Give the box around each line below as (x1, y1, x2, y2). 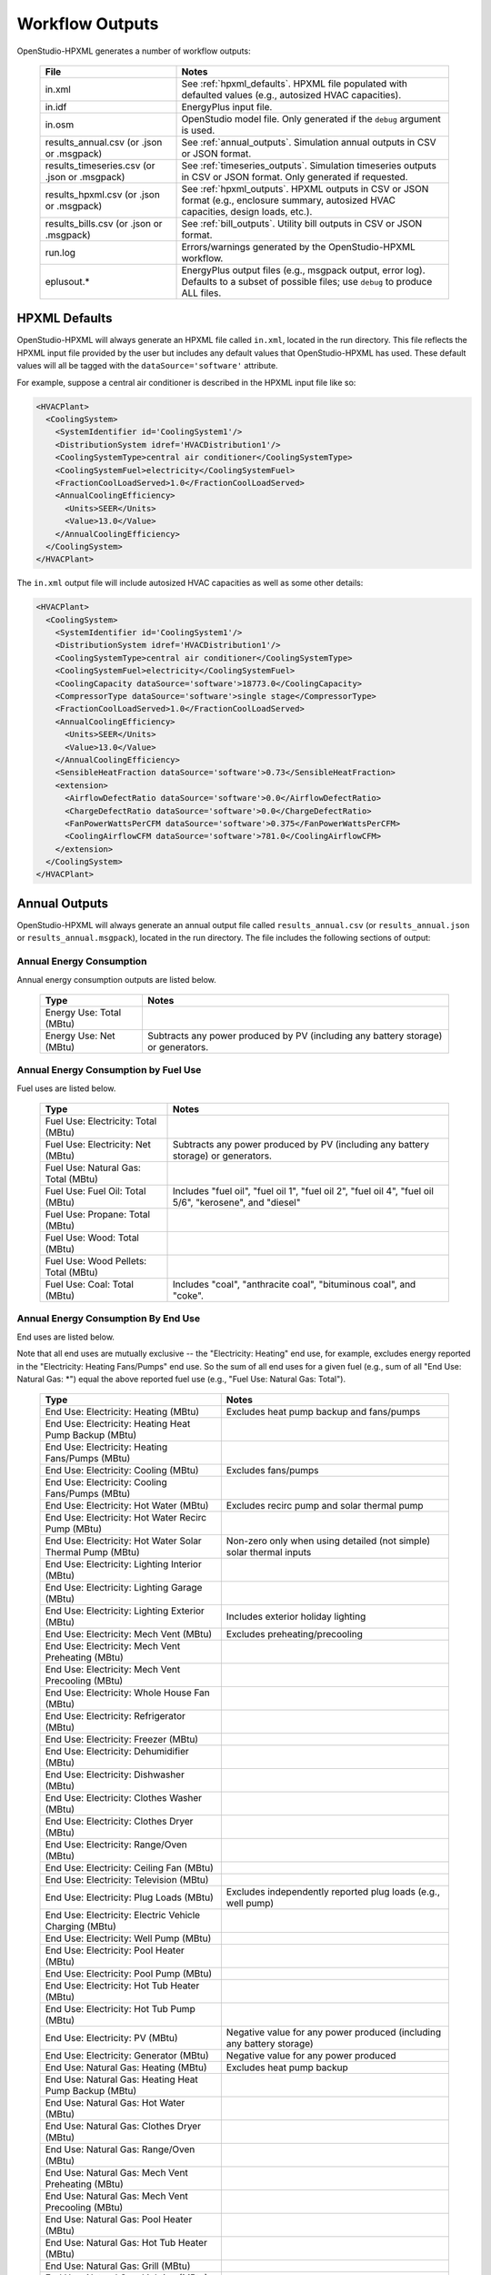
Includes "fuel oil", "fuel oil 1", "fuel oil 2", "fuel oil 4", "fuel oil (172, 1185, 434, 1198)
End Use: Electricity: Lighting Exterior (45, 1604, 205, 1617)
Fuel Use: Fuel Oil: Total (45, 1185, 146, 1198)
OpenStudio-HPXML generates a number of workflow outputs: (16, 45, 251, 56)
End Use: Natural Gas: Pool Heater (45, 2213, 193, 2226)
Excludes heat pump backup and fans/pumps (225, 1406, 421, 1419)
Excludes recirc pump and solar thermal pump (225, 1500, 424, 1512)
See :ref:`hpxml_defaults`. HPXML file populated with (181, 77, 408, 90)
